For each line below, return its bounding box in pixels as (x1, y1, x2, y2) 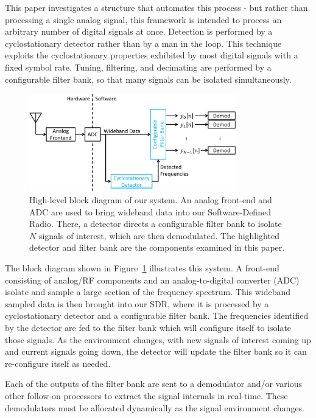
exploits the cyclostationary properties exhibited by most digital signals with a (5, 49, 298, 61)
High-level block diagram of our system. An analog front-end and (29, 193, 272, 206)
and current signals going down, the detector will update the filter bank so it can (5, 345, 307, 358)
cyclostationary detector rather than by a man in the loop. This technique (5, 37, 282, 49)
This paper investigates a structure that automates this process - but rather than (5, 1, 308, 13)
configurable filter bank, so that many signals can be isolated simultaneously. (5, 72, 292, 85)
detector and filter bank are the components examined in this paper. (29, 241, 285, 254)
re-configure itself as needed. (5, 357, 111, 369)
